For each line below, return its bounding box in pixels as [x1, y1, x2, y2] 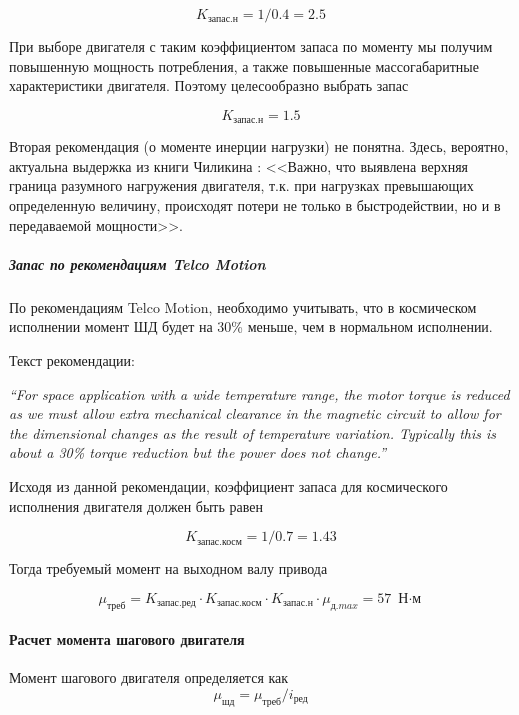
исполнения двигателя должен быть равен [9, 495, 263, 516]
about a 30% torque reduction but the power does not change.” [9, 442, 387, 463]
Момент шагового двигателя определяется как [9, 667, 289, 688]
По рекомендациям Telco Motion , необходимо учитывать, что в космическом [9, 296, 477, 317]
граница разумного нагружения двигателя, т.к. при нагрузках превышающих [9, 175, 474, 196]
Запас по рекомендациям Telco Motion [9, 253, 266, 274]
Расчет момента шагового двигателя [9, 629, 245, 650]
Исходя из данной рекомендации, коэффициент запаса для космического [9, 475, 448, 496]
